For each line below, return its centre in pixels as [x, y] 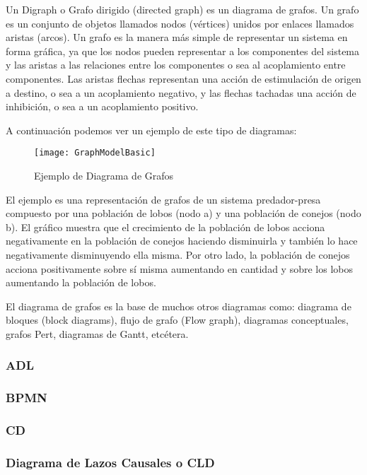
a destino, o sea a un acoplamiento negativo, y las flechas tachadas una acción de [181, 92]
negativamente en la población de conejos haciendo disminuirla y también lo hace [182, 241]
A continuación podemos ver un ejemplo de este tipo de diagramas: [151, 130]
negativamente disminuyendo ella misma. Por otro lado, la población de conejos [178, 254]
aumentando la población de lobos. [81, 282]
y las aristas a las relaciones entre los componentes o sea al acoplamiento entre [176, 65]
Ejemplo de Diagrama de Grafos [104, 175]
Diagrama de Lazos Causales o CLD [110, 462]
